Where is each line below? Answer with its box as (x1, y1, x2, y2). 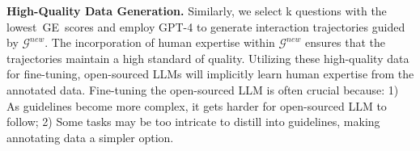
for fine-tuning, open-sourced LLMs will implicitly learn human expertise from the (6, 65, 414, 82)
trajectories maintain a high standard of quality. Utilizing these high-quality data (6, 49, 409, 66)
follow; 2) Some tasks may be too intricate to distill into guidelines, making (6, 113, 380, 130)
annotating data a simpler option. (6, 128, 174, 145)
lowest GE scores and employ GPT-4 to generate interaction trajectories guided (6, 18, 405, 35)
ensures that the (305, 34, 385, 51)
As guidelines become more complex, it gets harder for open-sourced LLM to (6, 97, 387, 114)
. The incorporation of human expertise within (45, 34, 275, 51)
